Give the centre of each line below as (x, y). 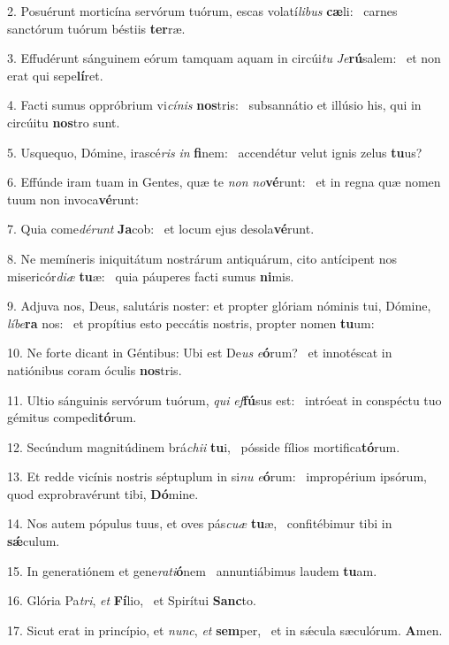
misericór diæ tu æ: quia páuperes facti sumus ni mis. (151, 276)
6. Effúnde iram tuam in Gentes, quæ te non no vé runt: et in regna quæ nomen (224, 182)
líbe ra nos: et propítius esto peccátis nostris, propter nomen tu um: (191, 322)
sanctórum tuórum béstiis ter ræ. (96, 28)
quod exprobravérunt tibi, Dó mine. (103, 493)
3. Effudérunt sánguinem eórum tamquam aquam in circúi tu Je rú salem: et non (224, 58)
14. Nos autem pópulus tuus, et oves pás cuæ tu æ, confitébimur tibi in (200, 523)
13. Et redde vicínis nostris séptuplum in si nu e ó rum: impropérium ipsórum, (217, 476)
